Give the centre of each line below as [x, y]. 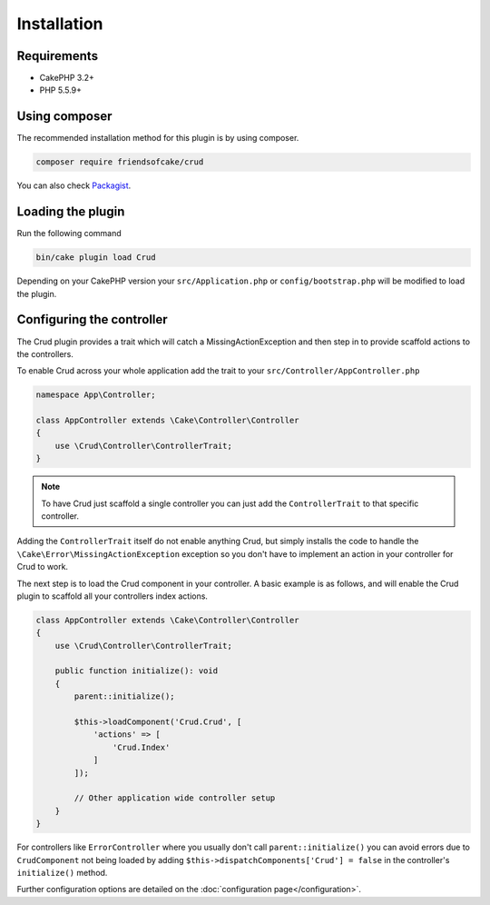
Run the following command [69, 234]
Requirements [58, 56]
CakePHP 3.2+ [67, 78]
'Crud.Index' [141, 747]
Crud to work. [42, 567]
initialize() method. [62, 872]
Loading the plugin [71, 212]
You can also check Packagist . [74, 185]
